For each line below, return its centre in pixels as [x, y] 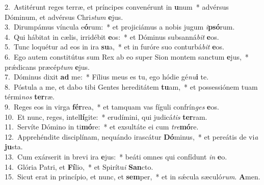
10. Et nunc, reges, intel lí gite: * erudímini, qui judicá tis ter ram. [106, 116]
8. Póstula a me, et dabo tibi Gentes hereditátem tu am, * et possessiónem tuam [131, 86]
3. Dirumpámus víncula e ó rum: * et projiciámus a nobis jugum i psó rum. [120, 27]
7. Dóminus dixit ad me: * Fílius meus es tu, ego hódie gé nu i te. [107, 77]
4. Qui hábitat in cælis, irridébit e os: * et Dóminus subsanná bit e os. [112, 36]
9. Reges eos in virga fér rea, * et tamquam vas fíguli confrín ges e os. [112, 106]
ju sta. [14, 147]
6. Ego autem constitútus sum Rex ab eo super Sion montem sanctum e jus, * [127, 56]
